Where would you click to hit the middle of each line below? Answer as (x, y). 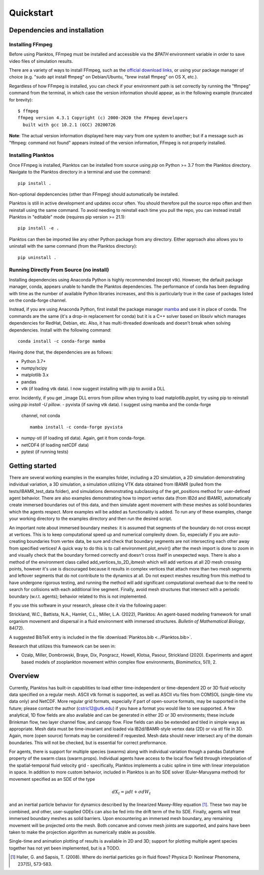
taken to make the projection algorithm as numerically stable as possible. (82, 832)
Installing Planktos (32, 155)
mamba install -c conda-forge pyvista (77, 427)
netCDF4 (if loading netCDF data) (55, 445)
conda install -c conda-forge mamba (62, 341)
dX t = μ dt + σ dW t (131, 792)
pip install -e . (38, 228)
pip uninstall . (37, 257)
